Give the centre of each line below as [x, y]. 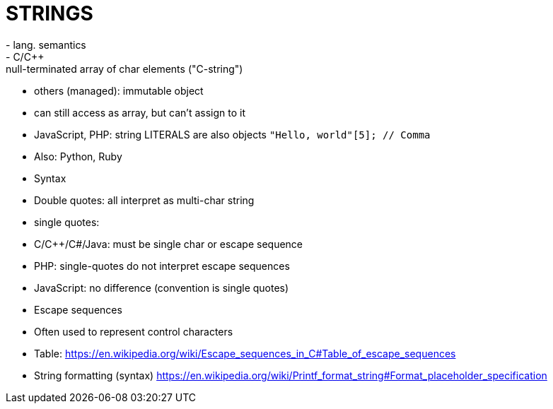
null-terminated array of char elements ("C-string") [124, 69]
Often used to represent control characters [134, 331]
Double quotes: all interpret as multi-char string [144, 200]
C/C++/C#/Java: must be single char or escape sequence [169, 244]
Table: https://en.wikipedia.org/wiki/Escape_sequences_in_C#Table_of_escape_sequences [245, 353]
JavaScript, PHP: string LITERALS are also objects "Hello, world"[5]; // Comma [232, 134]
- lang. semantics [46, 45]
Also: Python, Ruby [78, 156]
